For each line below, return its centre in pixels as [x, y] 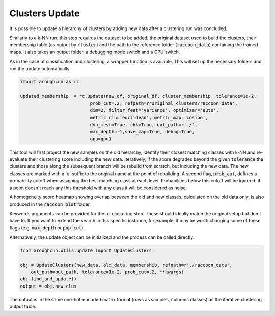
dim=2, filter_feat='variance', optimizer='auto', [154, 110]
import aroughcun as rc [50, 82]
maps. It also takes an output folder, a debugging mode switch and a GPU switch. [95, 52]
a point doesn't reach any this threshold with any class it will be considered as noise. [98, 188]
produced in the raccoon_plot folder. [50, 204]
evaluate [18, 159]
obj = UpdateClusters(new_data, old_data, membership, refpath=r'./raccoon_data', [126, 265]
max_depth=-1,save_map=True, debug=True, [142, 132]
